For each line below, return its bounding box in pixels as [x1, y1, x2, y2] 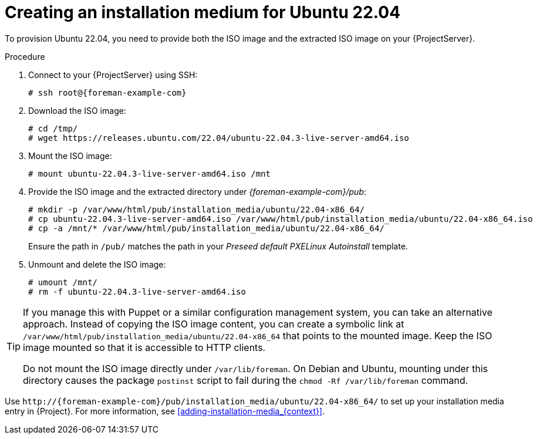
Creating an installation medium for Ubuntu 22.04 [5, 2, 401, 22]
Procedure [5, 51, 45, 62]
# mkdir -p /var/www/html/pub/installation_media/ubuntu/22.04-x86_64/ [28, 204, 365, 214]
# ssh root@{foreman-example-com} [28, 87, 187, 97]
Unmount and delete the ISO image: [28, 259, 166, 269]
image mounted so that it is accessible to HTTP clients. [23, 341, 266, 353]
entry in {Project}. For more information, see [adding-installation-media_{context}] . [5, 406, 325, 416]
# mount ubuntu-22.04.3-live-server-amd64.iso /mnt [28, 168, 271, 178]
